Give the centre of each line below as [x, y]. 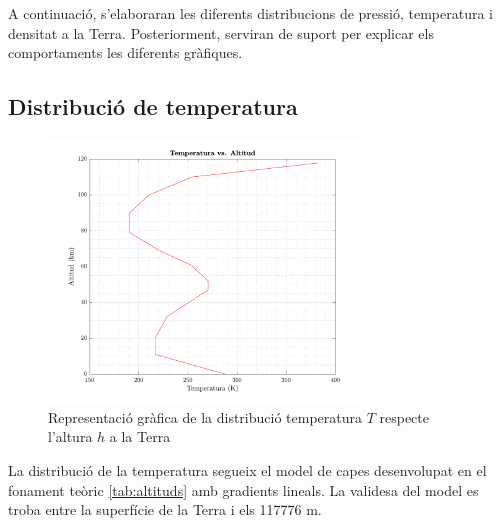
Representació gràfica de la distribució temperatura [205, 416]
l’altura [70, 436]
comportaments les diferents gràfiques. [125, 52]
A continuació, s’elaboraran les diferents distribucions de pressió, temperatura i [250, 13]
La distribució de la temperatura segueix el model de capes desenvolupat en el [247, 470]
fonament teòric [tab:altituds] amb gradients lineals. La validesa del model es [243, 489]
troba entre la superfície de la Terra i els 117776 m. [165, 509]
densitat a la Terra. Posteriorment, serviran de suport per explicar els [221, 32]
